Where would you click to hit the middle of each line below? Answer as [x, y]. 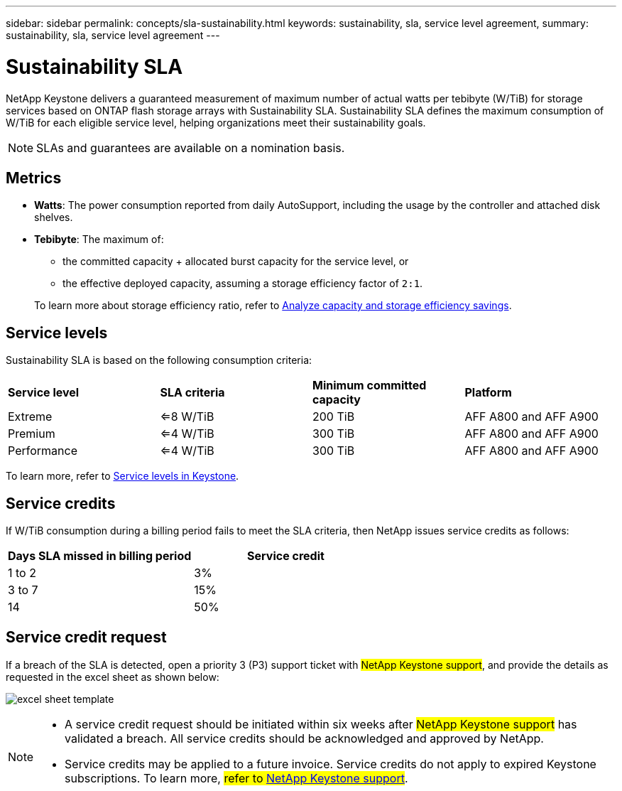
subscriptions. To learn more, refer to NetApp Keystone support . [236, 778]
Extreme [30, 417]
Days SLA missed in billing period [100, 556]
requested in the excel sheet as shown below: [113, 677]
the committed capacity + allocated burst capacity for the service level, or [236, 262]
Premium [32, 434]
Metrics [34, 178]
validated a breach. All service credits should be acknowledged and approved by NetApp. [304, 738]
